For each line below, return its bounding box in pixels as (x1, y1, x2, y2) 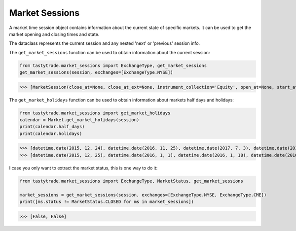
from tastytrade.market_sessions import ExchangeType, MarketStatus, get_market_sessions (19, 178, 244, 184)
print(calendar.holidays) (19, 131, 82, 136)
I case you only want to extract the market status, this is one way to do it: (9, 165, 158, 171)
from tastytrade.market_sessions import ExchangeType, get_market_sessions (19, 63, 207, 68)
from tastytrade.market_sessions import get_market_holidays (19, 110, 171, 116)
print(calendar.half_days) (19, 124, 85, 130)
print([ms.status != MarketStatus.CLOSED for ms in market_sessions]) (19, 198, 194, 204)
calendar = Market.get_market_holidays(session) (19, 117, 140, 123)
